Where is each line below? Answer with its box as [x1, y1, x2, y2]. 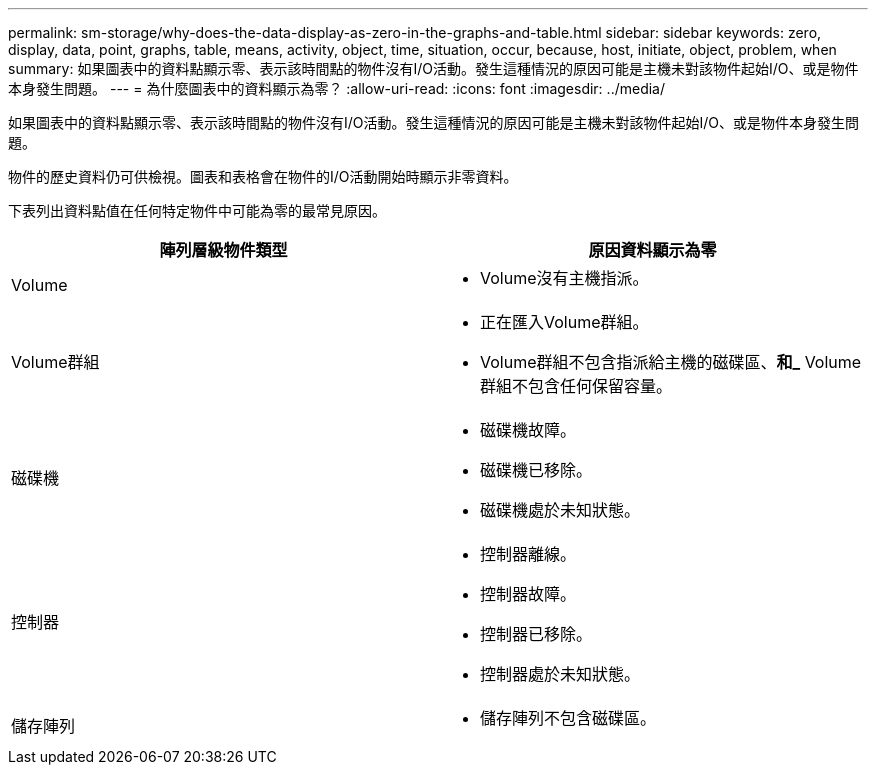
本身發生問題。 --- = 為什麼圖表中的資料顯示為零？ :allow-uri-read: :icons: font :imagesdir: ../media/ [8, 80, 666, 97]
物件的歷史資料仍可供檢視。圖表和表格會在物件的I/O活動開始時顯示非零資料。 [8, 168, 518, 185]
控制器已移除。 [480, 624, 593, 644]
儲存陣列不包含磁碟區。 [480, 708, 657, 728]
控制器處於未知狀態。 [480, 664, 641, 684]
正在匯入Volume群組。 [480, 312, 649, 332]
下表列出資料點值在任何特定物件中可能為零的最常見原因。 [8, 202, 386, 219]
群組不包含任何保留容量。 [480, 376, 673, 396]
